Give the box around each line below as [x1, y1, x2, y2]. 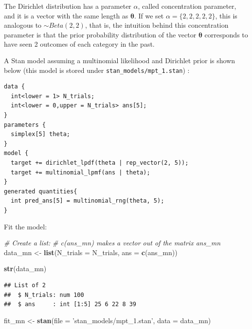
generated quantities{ [4, 188, 77, 195]
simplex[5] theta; [11, 131, 71, 138]
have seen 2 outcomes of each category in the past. [4, 39, 155, 49]
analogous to [4, 20, 42, 30]
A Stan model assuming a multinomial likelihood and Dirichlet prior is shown [4, 55, 235, 65]
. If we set [134, 10, 164, 20]
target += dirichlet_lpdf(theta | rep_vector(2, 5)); [11, 159, 189, 166]
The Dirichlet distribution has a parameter [4, 1, 131, 11]
